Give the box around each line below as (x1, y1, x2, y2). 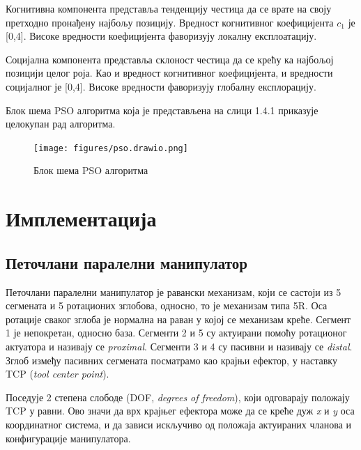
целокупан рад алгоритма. (6, 116, 116, 131)
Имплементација (6, 204, 157, 233)
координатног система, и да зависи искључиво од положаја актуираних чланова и (6, 417, 352, 431)
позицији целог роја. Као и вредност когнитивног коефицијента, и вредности (6, 65, 333, 80)
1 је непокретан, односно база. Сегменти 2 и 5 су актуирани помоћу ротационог (6, 325, 347, 340)
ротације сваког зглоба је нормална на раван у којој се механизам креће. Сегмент (6, 311, 351, 326)
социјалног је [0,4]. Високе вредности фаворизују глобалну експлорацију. (6, 79, 316, 93)
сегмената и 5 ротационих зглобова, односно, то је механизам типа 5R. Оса (6, 298, 328, 313)
